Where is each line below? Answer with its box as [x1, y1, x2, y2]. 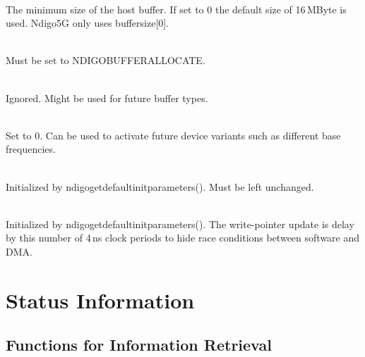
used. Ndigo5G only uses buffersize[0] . [6, 15, 169, 30]
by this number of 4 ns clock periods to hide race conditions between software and [6, 230, 360, 245]
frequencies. [6, 142, 56, 156]
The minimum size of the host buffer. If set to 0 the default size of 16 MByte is [6, 1, 347, 16]
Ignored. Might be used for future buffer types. [6, 90, 208, 105]
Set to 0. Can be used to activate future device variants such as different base [6, 127, 341, 142]
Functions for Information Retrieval [6, 334, 272, 356]
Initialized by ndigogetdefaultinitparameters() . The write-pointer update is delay [6, 216, 354, 231]
